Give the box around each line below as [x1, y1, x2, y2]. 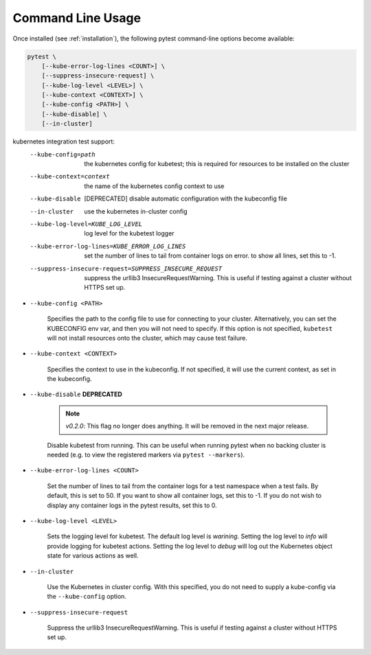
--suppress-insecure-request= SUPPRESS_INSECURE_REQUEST [30, 264, 223, 273]
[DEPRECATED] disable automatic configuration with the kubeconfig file [84, 194, 288, 203]
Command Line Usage [12, 10, 141, 25]
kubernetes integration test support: [12, 137, 115, 146]
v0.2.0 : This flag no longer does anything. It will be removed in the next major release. [65, 422, 309, 430]
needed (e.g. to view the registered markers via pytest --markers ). [47, 450, 245, 459]
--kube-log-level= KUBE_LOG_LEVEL [30, 220, 143, 228]
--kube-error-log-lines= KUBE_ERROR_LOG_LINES [30, 242, 186, 250]
